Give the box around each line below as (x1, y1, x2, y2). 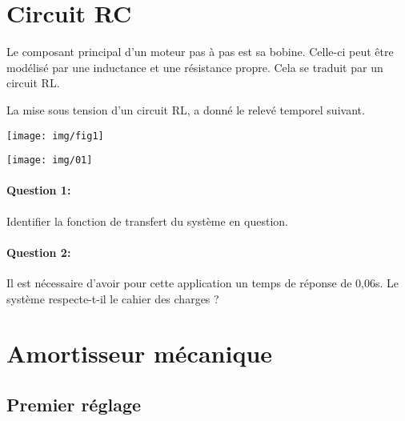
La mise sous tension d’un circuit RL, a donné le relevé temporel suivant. (6, 101, 365, 118)
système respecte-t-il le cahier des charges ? (6, 290, 219, 307)
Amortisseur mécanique (6, 337, 273, 370)
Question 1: (6, 182, 71, 198)
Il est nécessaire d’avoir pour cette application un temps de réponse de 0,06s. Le (6, 275, 399, 291)
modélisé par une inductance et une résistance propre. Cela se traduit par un (6, 58, 383, 75)
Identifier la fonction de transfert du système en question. (6, 212, 288, 229)
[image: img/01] (6, 154, 93, 166)
